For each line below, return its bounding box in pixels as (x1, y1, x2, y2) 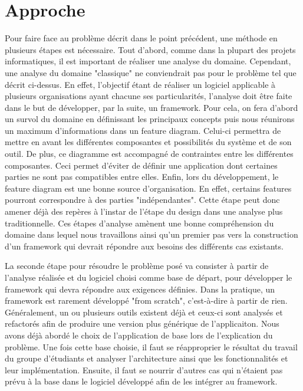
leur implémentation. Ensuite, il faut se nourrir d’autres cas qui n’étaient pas (5, 363, 283, 376)
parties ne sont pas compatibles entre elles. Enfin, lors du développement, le (5, 170, 279, 183)
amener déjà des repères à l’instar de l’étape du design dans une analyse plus (5, 205, 283, 218)
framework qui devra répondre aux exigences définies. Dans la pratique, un (5, 282, 275, 295)
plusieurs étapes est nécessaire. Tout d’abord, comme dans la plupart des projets (5, 43, 296, 55)
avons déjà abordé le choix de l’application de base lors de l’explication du (5, 328, 273, 341)
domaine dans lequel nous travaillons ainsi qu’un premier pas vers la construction (5, 228, 298, 241)
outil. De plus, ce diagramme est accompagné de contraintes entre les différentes (5, 147, 294, 160)
